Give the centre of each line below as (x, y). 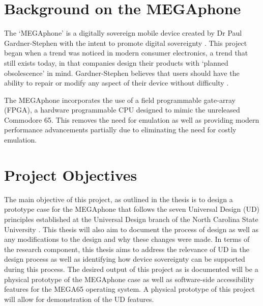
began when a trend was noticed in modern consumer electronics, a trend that (126, 53)
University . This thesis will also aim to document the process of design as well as (131, 229)
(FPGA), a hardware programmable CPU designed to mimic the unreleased (122, 110)
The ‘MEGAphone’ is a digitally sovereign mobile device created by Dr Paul (123, 33)
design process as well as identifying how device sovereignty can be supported (125, 259)
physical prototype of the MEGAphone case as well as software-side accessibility (129, 279)
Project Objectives (71, 174)
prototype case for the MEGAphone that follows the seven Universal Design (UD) (132, 209)
